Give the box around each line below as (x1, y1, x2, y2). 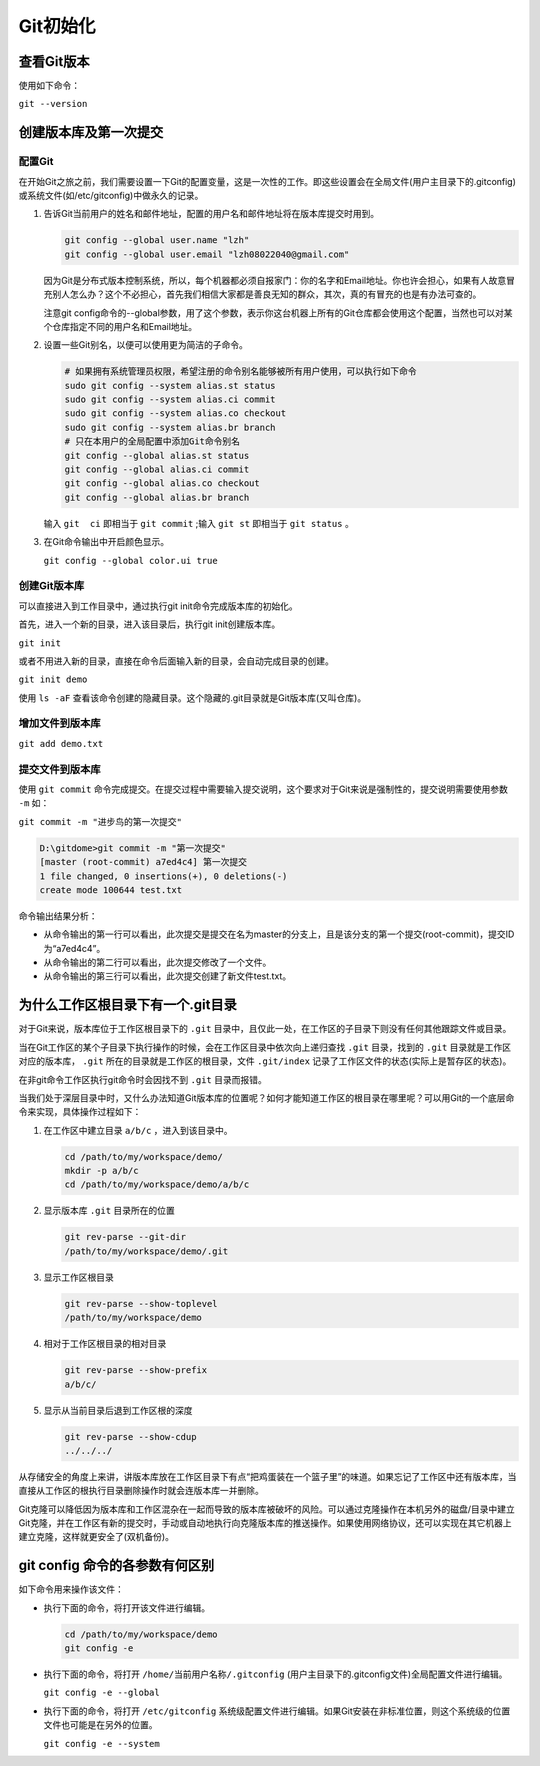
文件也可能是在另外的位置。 (43, 1719, 158, 1731)
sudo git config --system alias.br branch (64, 421, 276, 433)
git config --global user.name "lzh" (64, 235, 250, 246)
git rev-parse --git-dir (64, 1231, 187, 1243)
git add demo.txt (18, 738, 104, 749)
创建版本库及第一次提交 (18, 124, 164, 141)
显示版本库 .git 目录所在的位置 (43, 1205, 175, 1217)
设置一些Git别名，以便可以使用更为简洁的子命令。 (43, 339, 249, 351)
